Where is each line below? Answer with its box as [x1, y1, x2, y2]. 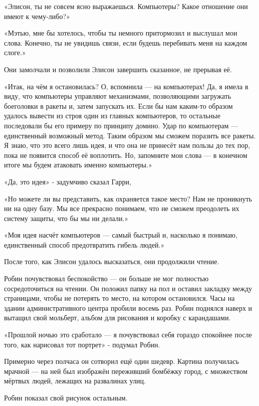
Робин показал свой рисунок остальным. [4, 392, 128, 402]
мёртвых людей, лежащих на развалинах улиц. [4, 375, 146, 386]
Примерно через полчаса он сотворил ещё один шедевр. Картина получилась [4, 356, 239, 366]
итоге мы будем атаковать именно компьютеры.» [4, 159, 152, 170]
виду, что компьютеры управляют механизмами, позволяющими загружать [4, 91, 231, 101]
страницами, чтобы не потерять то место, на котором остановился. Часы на [4, 293, 235, 303]
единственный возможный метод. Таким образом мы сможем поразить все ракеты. [4, 130, 256, 140]
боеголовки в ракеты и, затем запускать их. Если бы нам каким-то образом [4, 100, 233, 111]
